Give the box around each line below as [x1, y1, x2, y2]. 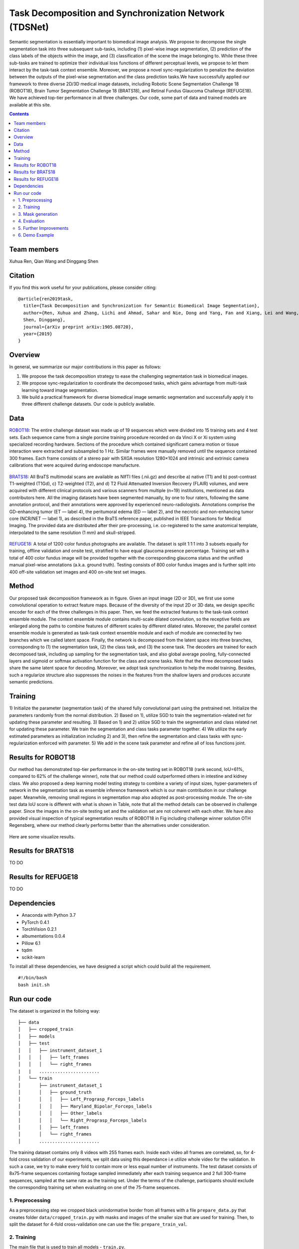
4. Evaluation [18, 218, 45, 224]
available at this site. [9, 101, 51, 107]
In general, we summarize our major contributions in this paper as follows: [9, 364, 161, 370]
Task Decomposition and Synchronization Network [9, 7, 225, 18]
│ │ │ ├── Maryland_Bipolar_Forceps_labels [18, 1103, 152, 1109]
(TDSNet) [9, 21, 49, 32]
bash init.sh [18, 982, 50, 988]
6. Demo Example [18, 232, 54, 238]
